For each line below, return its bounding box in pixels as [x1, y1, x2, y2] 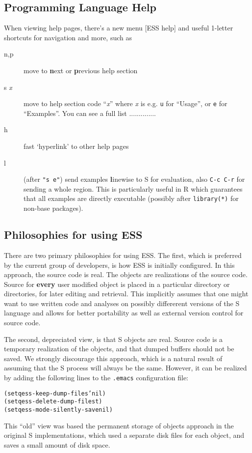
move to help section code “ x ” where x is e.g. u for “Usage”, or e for [24, 98, 227, 109]
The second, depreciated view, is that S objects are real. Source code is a [4, 334, 223, 344]
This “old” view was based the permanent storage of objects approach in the [4, 420, 234, 430]
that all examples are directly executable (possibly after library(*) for [24, 193, 239, 203]
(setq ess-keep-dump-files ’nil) [4, 390, 106, 397]
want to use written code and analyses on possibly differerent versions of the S [4, 298, 240, 308]
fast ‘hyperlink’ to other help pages [24, 141, 129, 151]
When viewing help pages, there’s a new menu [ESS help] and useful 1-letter [4, 23, 233, 33]
